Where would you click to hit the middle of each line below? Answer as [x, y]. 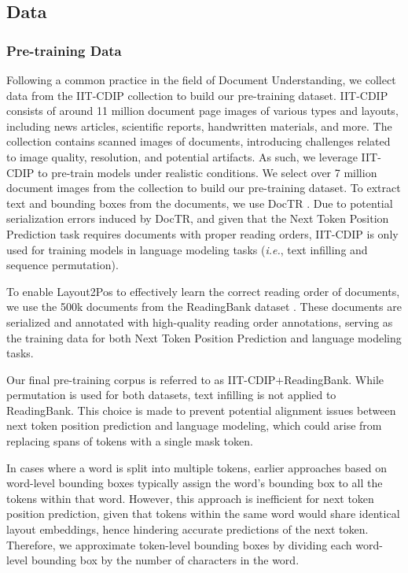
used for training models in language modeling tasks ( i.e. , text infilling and [187, 249]
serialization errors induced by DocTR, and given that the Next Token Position [198, 218]
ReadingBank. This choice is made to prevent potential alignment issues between [201, 410]
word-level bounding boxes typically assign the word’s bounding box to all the [195, 483]
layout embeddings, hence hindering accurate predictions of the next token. [187, 529]
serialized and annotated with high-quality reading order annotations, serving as [200, 322]
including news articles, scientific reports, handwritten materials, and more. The [199, 126]
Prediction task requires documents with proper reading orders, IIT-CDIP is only [202, 233]
